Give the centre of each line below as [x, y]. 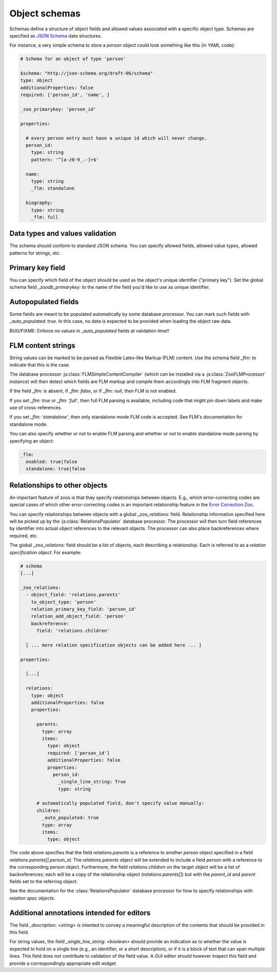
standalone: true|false [56, 469]
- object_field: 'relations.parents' [73, 595]
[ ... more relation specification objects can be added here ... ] [114, 645]
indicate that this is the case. [40, 365]
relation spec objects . [32, 898]
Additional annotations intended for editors [80, 913]
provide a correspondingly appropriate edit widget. [63, 963]
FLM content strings [42, 345]
